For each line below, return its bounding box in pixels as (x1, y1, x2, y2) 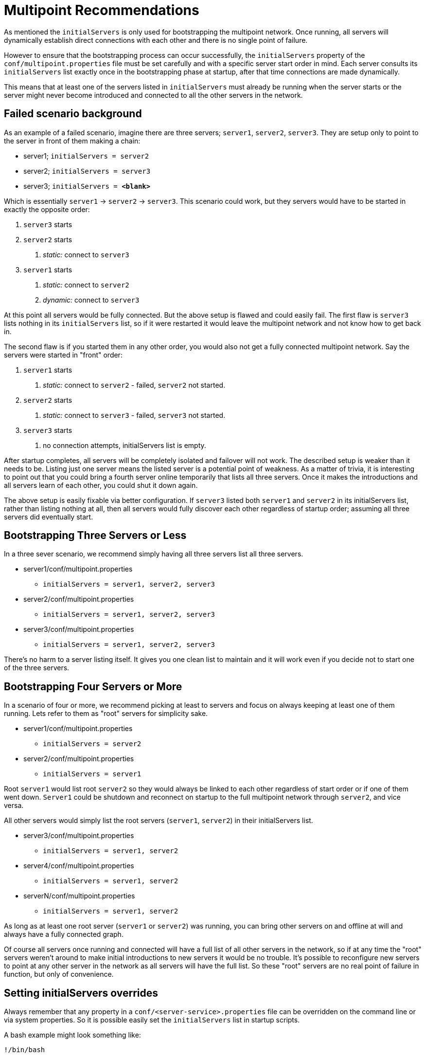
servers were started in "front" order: (4, 350, 123, 359)
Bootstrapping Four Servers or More (4, 680, 182, 693)
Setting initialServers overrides (4, 986, 159, 999)
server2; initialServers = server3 (23, 166, 151, 175)
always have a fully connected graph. (4, 930, 124, 939)
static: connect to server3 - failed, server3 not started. (43, 411, 226, 419)
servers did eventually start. (4, 512, 93, 521)
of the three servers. (4, 663, 70, 672)
